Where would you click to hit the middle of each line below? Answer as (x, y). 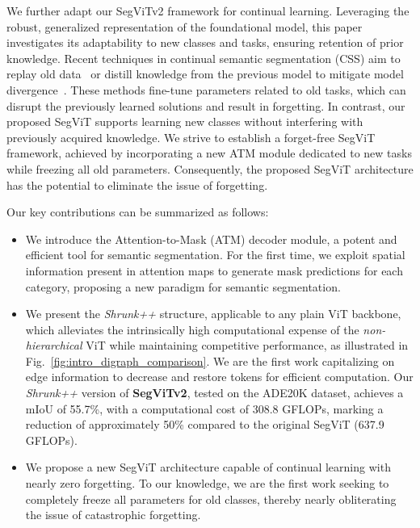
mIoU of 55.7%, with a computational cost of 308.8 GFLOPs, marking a (204, 408)
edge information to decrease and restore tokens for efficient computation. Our (219, 377)
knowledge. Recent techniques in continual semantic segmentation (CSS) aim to (204, 58)
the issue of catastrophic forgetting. (113, 515)
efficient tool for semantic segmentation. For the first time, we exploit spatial (215, 255)
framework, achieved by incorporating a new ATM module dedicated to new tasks (209, 153)
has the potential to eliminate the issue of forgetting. (137, 184)
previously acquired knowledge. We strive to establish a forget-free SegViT (191, 137)
